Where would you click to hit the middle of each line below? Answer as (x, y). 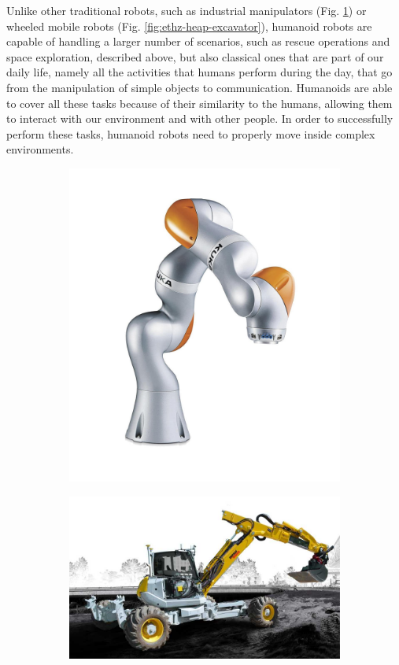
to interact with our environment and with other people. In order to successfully (200, 118)
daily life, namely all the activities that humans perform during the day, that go (199, 72)
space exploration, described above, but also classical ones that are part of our (195, 56)
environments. (40, 149)
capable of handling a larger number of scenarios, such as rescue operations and (198, 41)
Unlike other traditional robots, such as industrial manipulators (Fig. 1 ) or (187, 10)
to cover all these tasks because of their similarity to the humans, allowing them (199, 103)
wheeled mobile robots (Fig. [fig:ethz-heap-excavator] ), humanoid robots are (189, 26)
